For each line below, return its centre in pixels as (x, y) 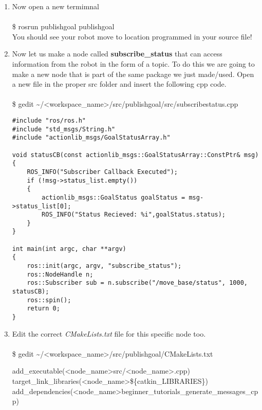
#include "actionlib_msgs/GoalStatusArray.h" (91, 138)
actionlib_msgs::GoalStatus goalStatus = (114, 197)
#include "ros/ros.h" (49, 120)
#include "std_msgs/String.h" (64, 129)
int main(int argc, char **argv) (69, 249)
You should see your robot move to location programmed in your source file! (132, 36)
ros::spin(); (49, 300)
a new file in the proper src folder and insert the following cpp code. (119, 84)
